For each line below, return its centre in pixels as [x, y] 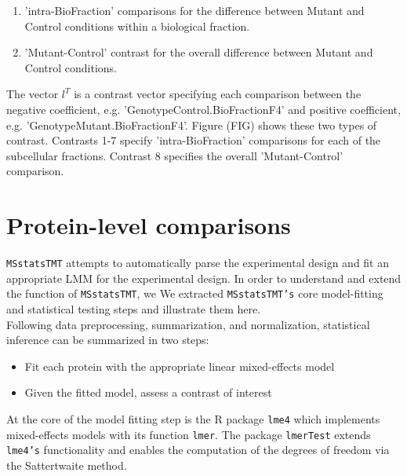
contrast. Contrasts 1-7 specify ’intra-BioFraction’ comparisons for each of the [194, 140]
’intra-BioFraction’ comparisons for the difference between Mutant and [194, 10]
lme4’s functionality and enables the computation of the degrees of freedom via [198, 450]
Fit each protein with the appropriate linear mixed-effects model [180, 366]
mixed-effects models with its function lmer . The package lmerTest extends [189, 434]
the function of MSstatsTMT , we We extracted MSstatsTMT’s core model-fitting [195, 293]
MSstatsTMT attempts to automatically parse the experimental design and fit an [198, 263]
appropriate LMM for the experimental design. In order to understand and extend [204, 278]
